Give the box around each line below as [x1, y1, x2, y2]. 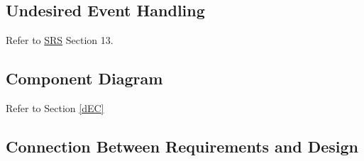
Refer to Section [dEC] [6, 101, 104, 115]
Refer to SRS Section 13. [6, 33, 114, 48]
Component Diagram [6, 67, 163, 89]
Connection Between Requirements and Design [6, 135, 359, 157]
